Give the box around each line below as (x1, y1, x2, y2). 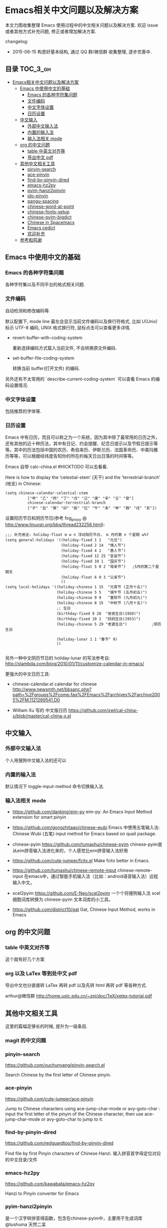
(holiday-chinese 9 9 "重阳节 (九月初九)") (56, 595, 148, 600)
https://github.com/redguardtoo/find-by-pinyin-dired (5, 1140, 114, 1146)
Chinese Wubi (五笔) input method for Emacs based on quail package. (12, 831, 157, 837)
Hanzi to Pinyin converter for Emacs (5, 1190, 79, 1196)
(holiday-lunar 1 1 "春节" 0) (56, 637, 118, 642)
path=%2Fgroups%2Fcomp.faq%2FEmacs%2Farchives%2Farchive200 (12, 692, 161, 698)
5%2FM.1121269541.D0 (12, 697, 60, 703)
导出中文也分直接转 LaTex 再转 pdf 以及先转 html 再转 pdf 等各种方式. (5, 983, 147, 989)
